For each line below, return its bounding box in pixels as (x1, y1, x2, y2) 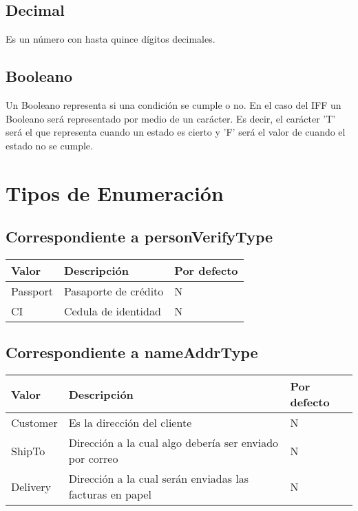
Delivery (11, 478, 52, 494)
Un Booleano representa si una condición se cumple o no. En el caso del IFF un (6, 98, 341, 112)
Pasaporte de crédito (63, 282, 164, 299)
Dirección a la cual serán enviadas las (68, 470, 249, 487)
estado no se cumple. (6, 138, 93, 152)
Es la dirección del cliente (68, 415, 192, 431)
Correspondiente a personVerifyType (6, 226, 273, 247)
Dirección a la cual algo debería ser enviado (68, 435, 279, 451)
